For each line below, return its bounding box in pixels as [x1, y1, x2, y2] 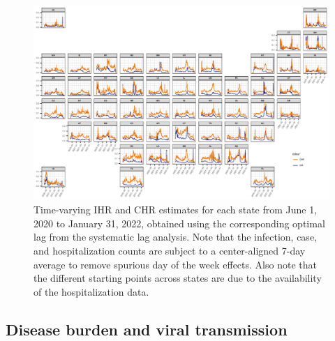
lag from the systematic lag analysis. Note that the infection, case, [33, 229, 317, 244]
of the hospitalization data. [33, 284, 149, 298]
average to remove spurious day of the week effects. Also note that [33, 257, 317, 271]
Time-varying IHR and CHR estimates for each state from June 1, [33, 202, 318, 217]
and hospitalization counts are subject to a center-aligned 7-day [33, 243, 306, 258]
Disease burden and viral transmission [6, 318, 288, 340]
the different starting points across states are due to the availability [33, 271, 322, 285]
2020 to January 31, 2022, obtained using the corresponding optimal [33, 215, 325, 230]
